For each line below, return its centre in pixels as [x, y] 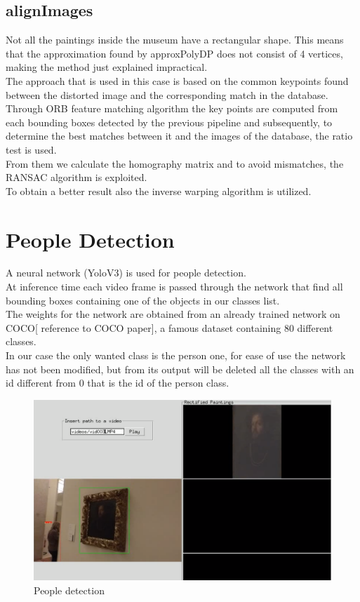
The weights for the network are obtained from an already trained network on [173, 314]
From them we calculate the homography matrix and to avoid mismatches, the [175, 163]
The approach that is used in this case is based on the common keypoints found [177, 80]
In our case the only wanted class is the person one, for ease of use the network [176, 355]
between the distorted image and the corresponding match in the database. [167, 94]
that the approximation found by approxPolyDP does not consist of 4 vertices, [174, 53]
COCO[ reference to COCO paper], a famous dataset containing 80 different [169, 327]
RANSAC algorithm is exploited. [76, 177]
